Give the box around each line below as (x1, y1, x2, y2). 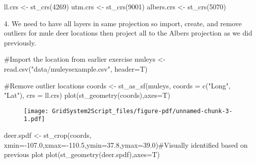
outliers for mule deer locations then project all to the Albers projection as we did (4, 28, 253, 38)
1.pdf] (24, 116, 45, 123)
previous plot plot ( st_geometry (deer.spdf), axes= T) (4, 149, 160, 160)
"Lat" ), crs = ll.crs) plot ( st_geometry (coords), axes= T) (4, 90, 171, 100)
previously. (4, 37, 37, 47)
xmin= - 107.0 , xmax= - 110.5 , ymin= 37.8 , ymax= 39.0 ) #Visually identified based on (4, 139, 248, 150)
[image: (24, 107, 49, 115)
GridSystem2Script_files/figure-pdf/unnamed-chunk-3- (52, 107, 233, 115)
